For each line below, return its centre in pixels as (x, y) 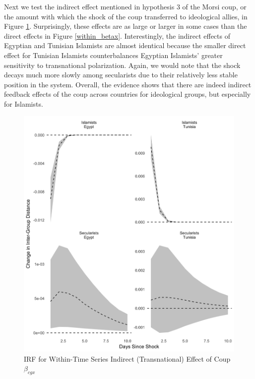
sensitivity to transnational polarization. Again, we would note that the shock (122, 65)
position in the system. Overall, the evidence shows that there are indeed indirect (128, 84)
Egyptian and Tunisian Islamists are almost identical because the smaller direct (125, 45)
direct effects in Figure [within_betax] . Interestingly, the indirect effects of (117, 35)
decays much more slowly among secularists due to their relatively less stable (121, 75)
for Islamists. (24, 103)
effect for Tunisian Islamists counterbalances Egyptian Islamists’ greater (113, 55)
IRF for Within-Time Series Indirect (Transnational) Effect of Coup (127, 358)
